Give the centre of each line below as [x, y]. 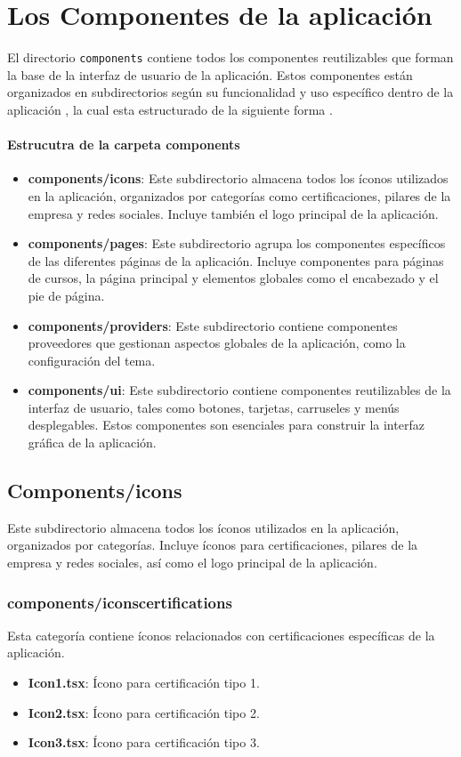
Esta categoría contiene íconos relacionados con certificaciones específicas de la [221, 635]
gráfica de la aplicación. [92, 443]
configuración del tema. [92, 360]
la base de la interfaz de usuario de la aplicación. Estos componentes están [210, 74]
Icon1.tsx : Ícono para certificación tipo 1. [144, 683]
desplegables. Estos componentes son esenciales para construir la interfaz [226, 425]
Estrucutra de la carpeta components [124, 145]
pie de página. [66, 295]
